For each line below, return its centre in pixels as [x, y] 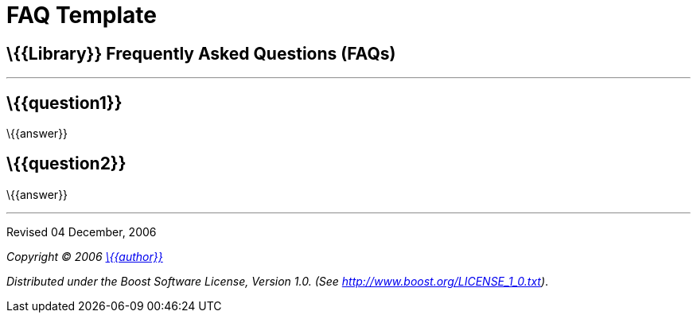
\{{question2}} [66, 164]
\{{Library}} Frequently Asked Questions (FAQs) [201, 53]
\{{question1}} [64, 103]
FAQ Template [82, 15]
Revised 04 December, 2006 [82, 231]
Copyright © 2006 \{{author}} [85, 256]
